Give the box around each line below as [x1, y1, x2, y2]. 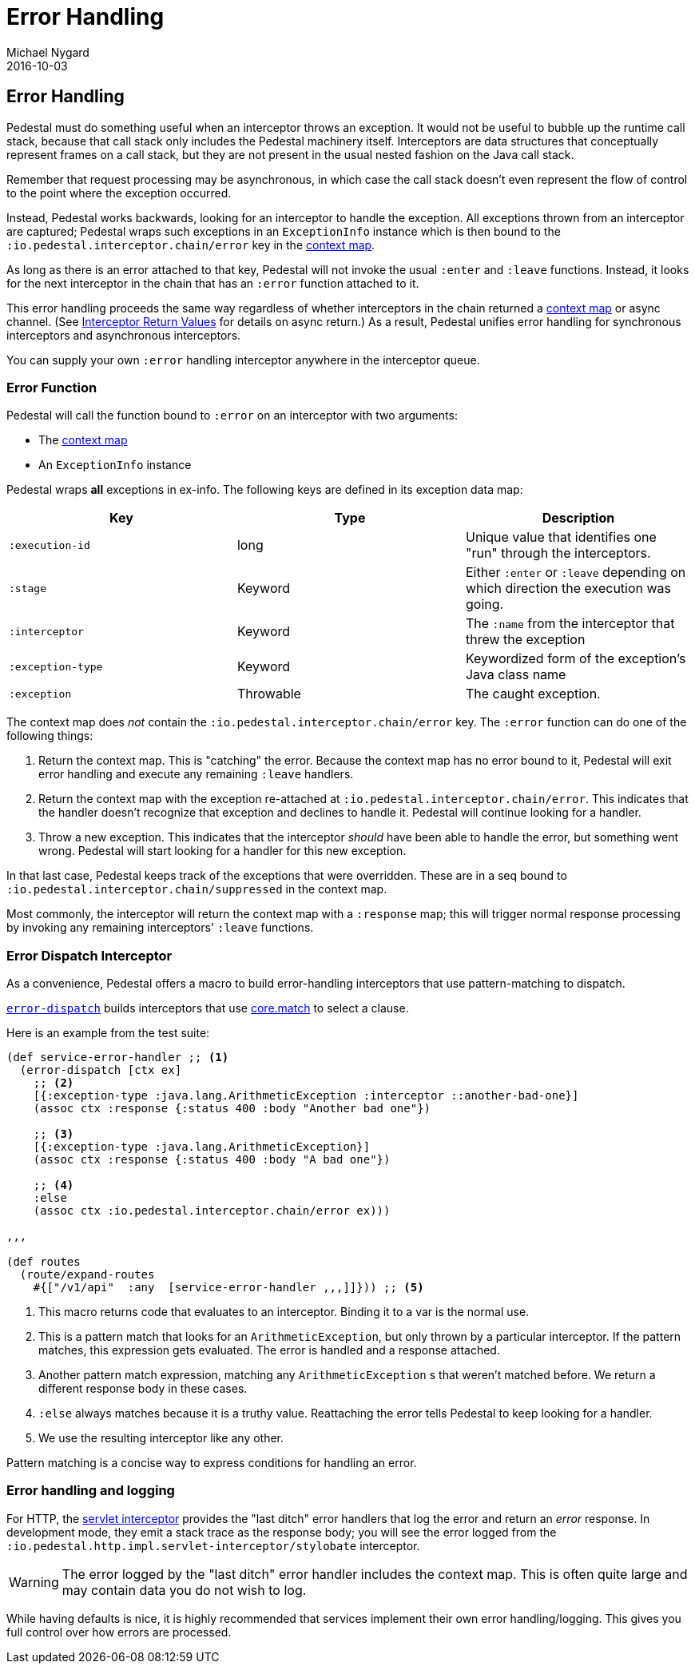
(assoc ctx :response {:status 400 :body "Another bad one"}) [33, 1102, 431, 1115]
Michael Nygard [6, 45, 89, 59]
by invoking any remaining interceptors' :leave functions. [6, 920, 314, 935]
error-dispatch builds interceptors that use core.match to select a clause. [6, 1001, 409, 1016]
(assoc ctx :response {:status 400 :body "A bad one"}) [33, 1153, 391, 1167]
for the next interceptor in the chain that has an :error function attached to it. [6, 276, 419, 290]
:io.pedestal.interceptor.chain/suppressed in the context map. [6, 882, 387, 897]
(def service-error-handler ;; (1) [6, 1051, 229, 1064]
